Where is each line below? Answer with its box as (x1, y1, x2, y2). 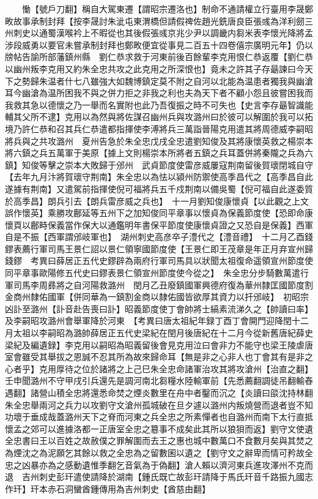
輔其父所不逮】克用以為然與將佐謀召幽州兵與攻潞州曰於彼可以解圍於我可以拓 (5, 110, 313, 123)
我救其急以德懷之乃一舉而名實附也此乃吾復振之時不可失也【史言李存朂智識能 (5, 98, 313, 111)
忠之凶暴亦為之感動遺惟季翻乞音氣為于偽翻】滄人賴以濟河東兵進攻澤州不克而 (5, 458, 313, 471)
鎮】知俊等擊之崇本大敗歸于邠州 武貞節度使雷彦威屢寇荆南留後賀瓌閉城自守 (5, 158, 313, 171)
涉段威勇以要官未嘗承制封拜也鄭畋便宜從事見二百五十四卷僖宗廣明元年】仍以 (5, 38, 313, 51)
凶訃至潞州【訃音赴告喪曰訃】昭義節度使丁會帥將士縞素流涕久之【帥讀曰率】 (5, 302, 313, 315)
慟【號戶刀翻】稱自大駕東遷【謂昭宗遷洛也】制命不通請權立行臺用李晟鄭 (21, 2, 313, 15)
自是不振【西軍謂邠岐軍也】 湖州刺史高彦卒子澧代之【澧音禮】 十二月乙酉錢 (5, 230, 313, 243)
